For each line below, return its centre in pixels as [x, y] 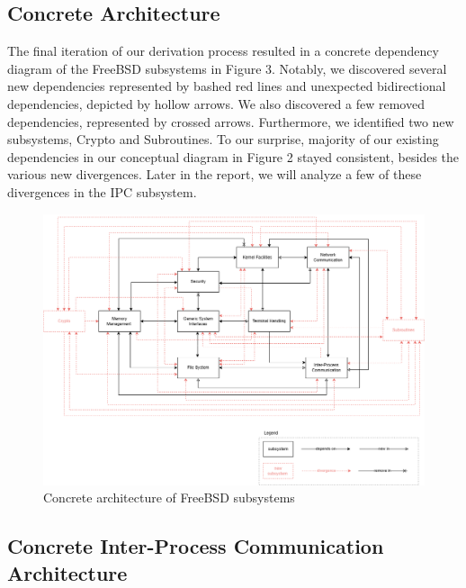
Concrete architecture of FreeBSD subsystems [169, 498]
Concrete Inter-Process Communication [196, 546]
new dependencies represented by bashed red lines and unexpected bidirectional [227, 86]
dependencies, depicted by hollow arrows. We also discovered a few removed [216, 103]
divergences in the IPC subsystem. [102, 191]
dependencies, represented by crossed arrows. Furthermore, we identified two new [231, 121]
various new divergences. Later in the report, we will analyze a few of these [215, 174]
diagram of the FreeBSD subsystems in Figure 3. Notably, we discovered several [227, 68]
